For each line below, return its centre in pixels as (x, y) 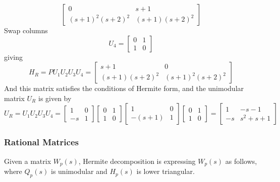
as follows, (241, 161)
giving (13, 57)
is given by (55, 98)
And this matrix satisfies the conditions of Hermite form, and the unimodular (124, 88)
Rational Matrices (41, 142)
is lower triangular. (165, 171)
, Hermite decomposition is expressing (137, 161)
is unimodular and (79, 171)
